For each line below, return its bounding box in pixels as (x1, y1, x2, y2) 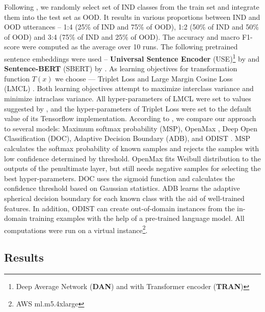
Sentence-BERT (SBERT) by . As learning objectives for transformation (4, 63, 237, 74)
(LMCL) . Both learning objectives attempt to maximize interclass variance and (4, 83, 254, 94)
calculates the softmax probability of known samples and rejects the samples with (4, 143, 259, 153)
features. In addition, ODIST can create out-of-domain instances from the (4, 203, 235, 213)
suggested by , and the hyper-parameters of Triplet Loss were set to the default (4, 103, 252, 114)
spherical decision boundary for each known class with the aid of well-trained (4, 192, 245, 203)
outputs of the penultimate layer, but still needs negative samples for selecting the (4, 163, 261, 174)
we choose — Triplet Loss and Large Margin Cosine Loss (55, 73, 233, 83)
